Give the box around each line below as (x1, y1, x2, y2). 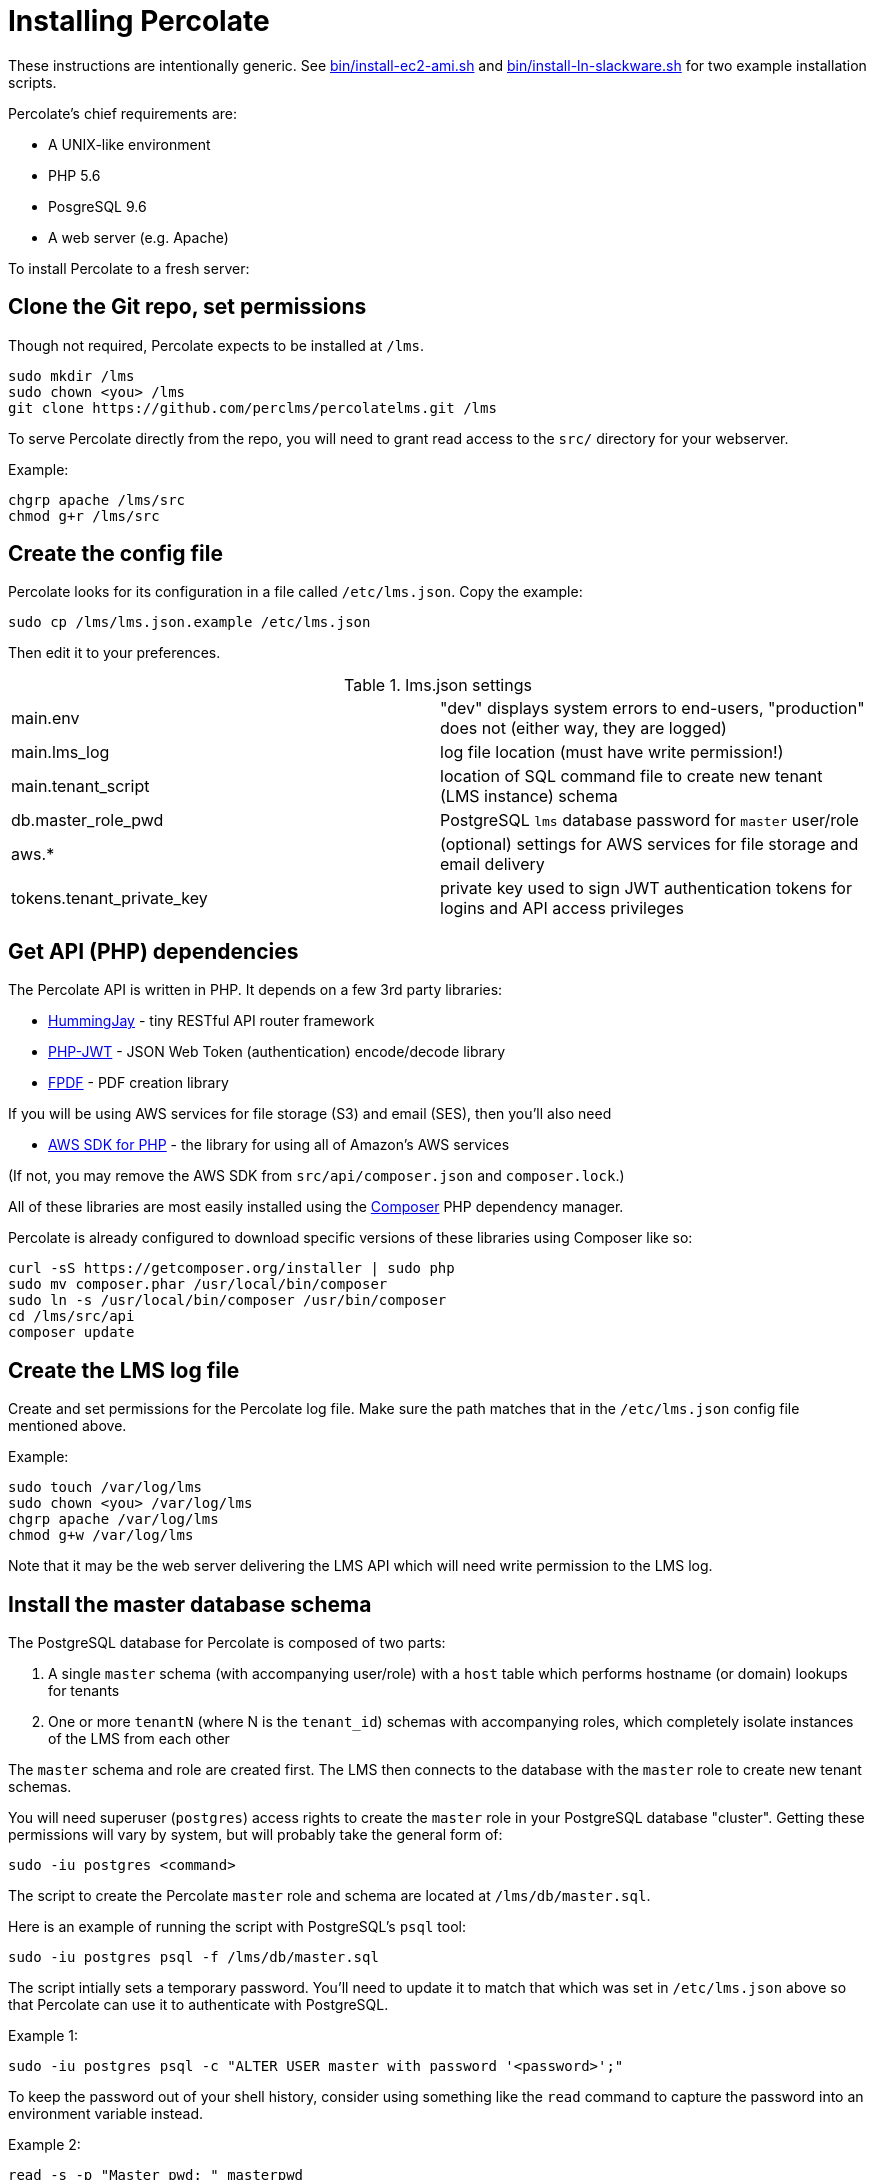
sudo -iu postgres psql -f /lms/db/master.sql (8, 1948, 379, 1965)
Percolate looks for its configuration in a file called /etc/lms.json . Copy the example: (8, 583, 583, 601)
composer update (8, 1324, 135, 1341)
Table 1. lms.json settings (344, 675, 532, 696)
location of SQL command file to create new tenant (440, 766, 823, 787)
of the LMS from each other (48, 1729, 230, 1747)
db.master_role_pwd (11, 810, 164, 831)
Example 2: (8, 2135, 81, 2153)
